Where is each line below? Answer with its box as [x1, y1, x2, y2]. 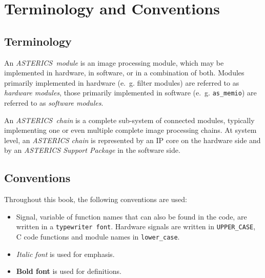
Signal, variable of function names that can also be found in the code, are [16, 211, 247, 222]
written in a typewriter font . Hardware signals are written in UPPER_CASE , [16, 221, 256, 232]
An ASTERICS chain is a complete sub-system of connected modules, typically [4, 114, 255, 125]
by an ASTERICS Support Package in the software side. [4, 145, 180, 155]
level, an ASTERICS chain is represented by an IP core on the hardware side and [4, 134, 261, 145]
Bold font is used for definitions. [16, 266, 121, 276]
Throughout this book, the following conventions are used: [4, 194, 187, 205]
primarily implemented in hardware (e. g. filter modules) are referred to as [4, 77, 239, 88]
